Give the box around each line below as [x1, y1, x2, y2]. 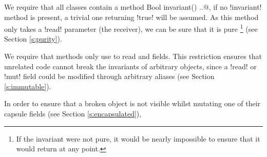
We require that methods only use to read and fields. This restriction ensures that [4, 51, 262, 62]
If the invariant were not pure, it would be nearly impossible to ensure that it [16, 133, 260, 144]
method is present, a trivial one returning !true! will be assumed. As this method [4, 11, 259, 22]
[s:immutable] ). [4, 81, 51, 91]
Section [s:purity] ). [4, 33, 62, 44]
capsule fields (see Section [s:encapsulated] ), [4, 108, 142, 119]
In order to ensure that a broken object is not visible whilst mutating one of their [4, 98, 261, 109]
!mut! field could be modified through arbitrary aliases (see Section [4, 71, 215, 82]
